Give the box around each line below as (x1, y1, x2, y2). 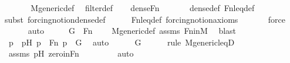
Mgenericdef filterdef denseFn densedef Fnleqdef (31, 2, 255, 13)
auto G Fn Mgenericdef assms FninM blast (28, 24, 237, 37)
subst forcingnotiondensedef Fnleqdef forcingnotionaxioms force (5, 13, 285, 25)
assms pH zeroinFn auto (8, 47, 134, 60)
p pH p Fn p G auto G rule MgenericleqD (8, 36, 235, 48)
